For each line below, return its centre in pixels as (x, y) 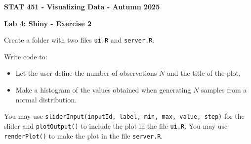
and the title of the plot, (204, 73)
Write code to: (26, 56)
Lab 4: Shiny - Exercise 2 (48, 23)
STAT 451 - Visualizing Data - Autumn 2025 (82, 6)
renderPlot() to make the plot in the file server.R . (84, 135)
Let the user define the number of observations (86, 73)
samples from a (224, 90)
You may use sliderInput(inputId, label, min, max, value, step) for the (124, 116)
